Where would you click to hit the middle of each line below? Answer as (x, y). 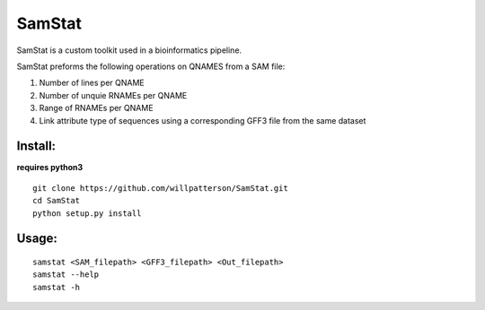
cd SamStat (57, 201)
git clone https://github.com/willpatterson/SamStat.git (161, 188)
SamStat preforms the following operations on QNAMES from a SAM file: (151, 66)
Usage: (37, 239)
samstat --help (66, 275)
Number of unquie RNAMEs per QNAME (113, 95)
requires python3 (50, 168)
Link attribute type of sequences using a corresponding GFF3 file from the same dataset (203, 120)
